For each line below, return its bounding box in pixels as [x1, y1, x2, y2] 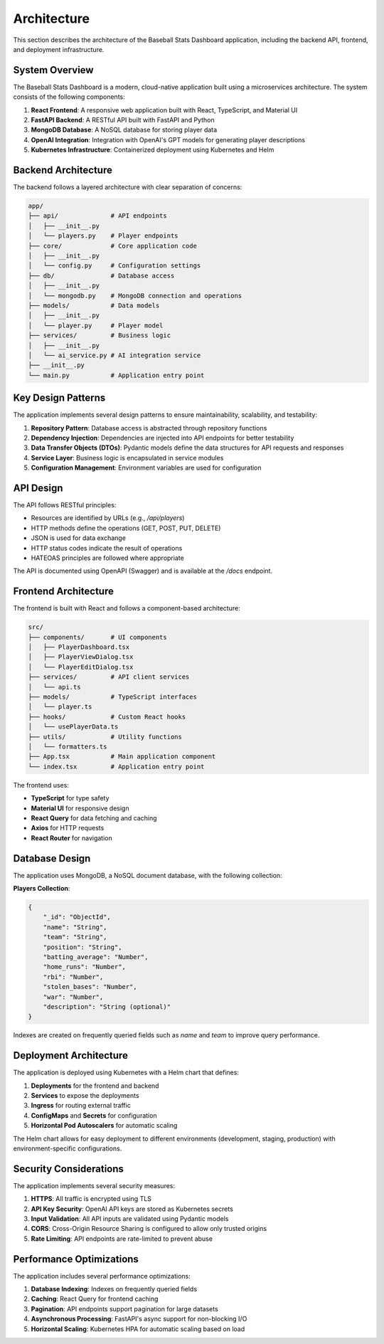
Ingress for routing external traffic [31, 1101, 131, 1110]
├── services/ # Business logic [28, 332, 171, 339]
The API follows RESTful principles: [13, 501, 117, 509]
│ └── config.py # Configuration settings [28, 262, 201, 270]
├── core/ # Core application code [28, 242, 197, 250]
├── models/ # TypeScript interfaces [28, 693, 197, 701]
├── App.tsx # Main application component [28, 753, 216, 761]
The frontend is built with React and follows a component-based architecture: [13, 604, 241, 613]
